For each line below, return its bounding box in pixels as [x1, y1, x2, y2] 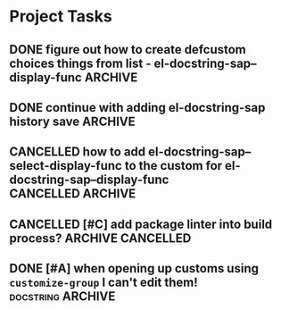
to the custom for [124, 158, 223, 173]
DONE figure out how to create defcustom [9, 42, 247, 57]
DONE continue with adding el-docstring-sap [9, 100, 266, 115]
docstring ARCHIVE [9, 289, 116, 305]
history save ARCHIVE [9, 113, 136, 129]
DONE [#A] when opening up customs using [9, 261, 259, 276]
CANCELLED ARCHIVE [9, 186, 136, 202]
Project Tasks [9, 6, 113, 27]
